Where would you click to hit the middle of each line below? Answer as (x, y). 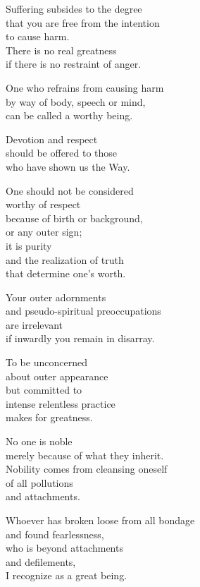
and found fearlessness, (55, 534)
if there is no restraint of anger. (74, 64)
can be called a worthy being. (69, 115)
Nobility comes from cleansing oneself (87, 469)
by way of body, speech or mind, (76, 101)
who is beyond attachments (64, 548)
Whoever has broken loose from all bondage (100, 520)
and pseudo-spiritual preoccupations (83, 311)
